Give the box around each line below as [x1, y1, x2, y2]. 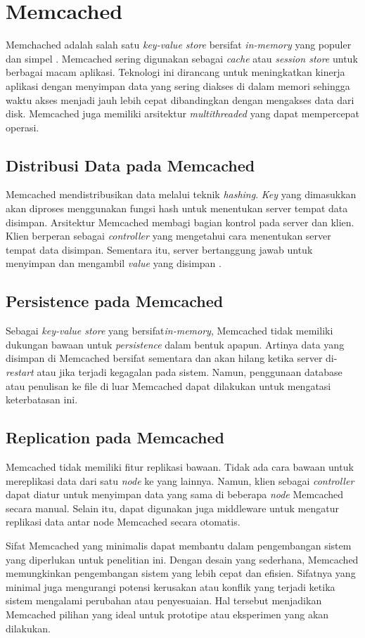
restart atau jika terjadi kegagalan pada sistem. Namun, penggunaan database [6, 365, 342, 379]
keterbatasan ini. [6, 392, 78, 407]
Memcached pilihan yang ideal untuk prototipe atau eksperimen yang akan [6, 606, 329, 621]
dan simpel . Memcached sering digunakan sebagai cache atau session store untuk [6, 51, 358, 65]
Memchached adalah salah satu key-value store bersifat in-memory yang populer [6, 37, 352, 52]
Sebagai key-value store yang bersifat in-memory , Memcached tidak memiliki [6, 323, 333, 338]
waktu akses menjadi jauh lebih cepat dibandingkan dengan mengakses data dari [6, 92, 354, 107]
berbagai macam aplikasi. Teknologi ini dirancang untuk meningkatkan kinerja [6, 65, 345, 79]
